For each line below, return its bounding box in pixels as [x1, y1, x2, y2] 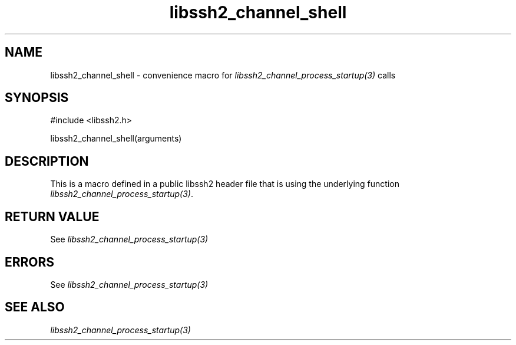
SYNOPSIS [5, 90, 69, 106]
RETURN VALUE [5, 209, 100, 224]
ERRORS [5, 254, 55, 270]
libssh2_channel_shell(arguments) [50, 133, 182, 144]
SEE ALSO [5, 300, 65, 315]
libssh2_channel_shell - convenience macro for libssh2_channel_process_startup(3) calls [50, 70, 396, 80]
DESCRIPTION [5, 153, 89, 169]
